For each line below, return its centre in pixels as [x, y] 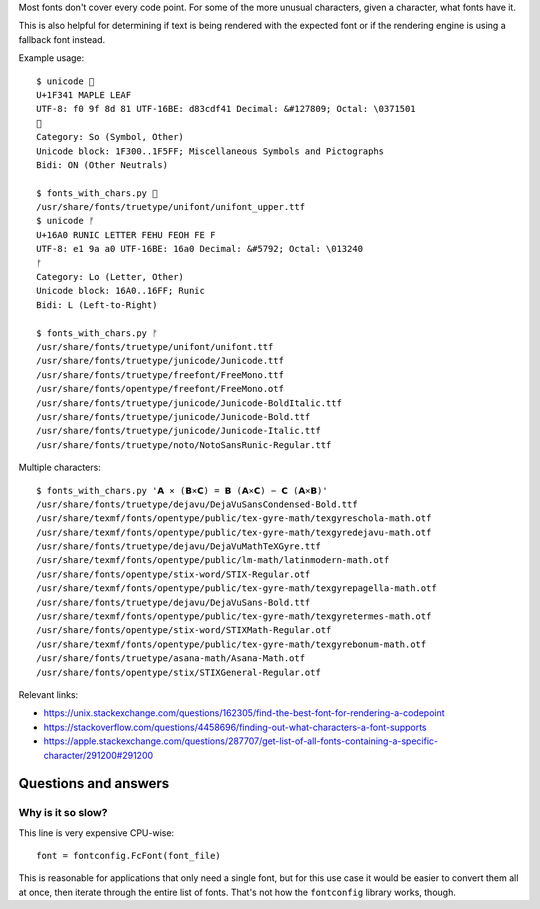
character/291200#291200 [98, 755]
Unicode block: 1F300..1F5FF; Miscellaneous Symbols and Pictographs [210, 151]
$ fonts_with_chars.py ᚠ [97, 333]
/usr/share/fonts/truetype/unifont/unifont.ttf [155, 346]
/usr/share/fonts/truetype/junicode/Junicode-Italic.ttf [179, 431]
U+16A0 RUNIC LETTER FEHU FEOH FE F [126, 234]
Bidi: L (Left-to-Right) [97, 304]
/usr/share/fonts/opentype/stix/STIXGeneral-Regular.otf [179, 672]
